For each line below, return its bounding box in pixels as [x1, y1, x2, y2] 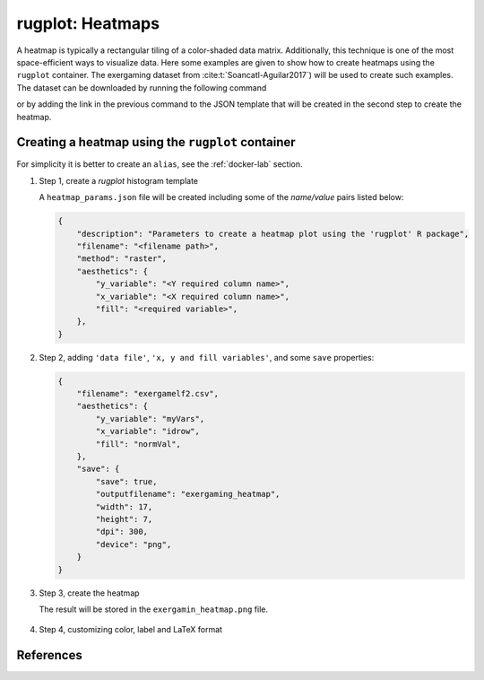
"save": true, [95, 476, 158, 486]
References [16, 648, 82, 663]
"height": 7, [95, 514, 153, 524]
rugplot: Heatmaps [16, 13, 160, 33]
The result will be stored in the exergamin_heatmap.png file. [39, 604, 269, 615]
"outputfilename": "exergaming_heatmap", [95, 489, 281, 500]
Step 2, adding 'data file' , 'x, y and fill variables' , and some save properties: [39, 352, 375, 362]
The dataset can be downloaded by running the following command [16, 82, 267, 93]
